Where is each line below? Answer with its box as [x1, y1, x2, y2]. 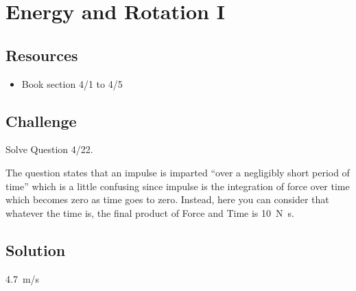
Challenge [5, 110, 77, 131]
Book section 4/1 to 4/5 [21, 76, 123, 91]
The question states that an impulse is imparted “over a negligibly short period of [5, 165, 350, 179]
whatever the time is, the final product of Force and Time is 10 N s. [5, 205, 294, 220]
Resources [5, 44, 78, 65]
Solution [5, 239, 66, 260]
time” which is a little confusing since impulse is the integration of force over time [5, 178, 350, 193]
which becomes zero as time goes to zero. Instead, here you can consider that [5, 192, 329, 207]
